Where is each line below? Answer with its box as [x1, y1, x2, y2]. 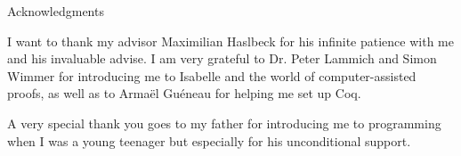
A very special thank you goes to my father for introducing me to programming [7, 113, 441, 132]
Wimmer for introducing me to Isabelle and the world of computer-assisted [7, 66, 417, 85]
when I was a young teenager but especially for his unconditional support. [7, 131, 411, 150]
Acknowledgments [7, 2, 104, 20]
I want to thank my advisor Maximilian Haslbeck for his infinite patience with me [7, 31, 454, 50]
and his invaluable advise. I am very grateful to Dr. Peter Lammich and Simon [7, 49, 437, 68]
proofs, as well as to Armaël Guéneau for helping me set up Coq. [7, 84, 361, 103]
